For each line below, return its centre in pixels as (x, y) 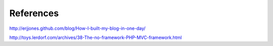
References (34, 13)
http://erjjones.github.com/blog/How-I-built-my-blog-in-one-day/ (78, 28)
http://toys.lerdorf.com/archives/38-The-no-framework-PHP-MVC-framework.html (96, 37)
